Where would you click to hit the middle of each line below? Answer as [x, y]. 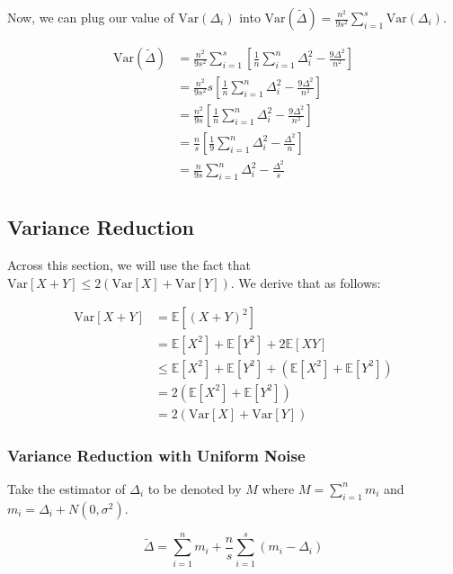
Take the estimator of [67, 488]
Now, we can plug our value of [91, 17]
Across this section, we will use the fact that [129, 265]
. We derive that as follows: [306, 282]
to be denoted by [195, 488]
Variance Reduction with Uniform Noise [156, 455]
